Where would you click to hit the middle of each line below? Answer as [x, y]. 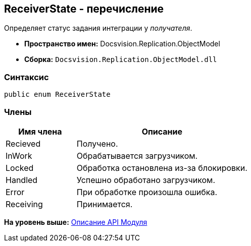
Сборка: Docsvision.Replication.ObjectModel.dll [121, 59]
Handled [22, 180]
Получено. [97, 143]
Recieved [23, 143]
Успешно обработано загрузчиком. [146, 180]
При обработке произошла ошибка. [147, 192]
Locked [20, 168]
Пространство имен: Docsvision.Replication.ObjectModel [122, 44]
